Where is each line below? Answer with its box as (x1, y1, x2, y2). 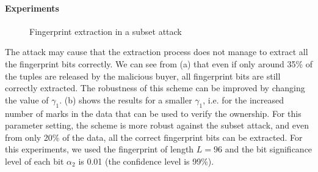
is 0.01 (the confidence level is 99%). (78, 154, 214, 167)
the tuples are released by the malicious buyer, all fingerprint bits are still (5, 69, 281, 82)
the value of (5, 93, 49, 106)
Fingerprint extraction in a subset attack (29, 24, 182, 37)
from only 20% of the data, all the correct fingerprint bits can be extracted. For (5, 130, 303, 143)
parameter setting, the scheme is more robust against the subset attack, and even (5, 119, 309, 132)
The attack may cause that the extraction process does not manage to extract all (5, 45, 308, 58)
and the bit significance (225, 143, 313, 155)
